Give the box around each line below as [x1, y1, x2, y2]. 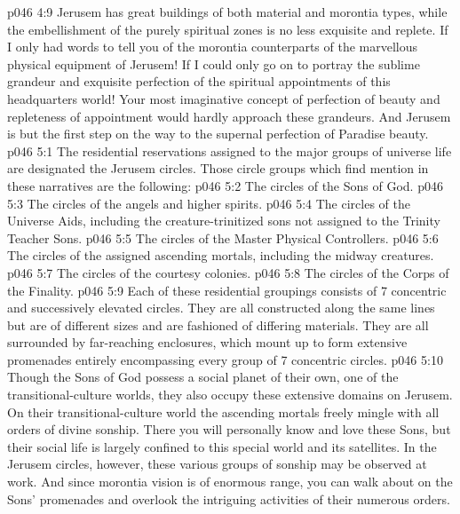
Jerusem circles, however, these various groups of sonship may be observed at [7, 455, 427, 473]
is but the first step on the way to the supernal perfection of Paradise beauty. [7, 124, 429, 143]
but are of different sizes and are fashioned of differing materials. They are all [7, 315, 429, 334]
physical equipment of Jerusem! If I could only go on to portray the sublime [7, 54, 420, 73]
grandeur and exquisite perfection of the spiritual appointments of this [7, 72, 391, 91]
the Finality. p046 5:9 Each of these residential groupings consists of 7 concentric [7, 281, 447, 299]
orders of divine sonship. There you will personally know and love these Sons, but [7, 420, 451, 439]
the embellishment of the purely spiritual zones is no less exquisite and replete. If [7, 20, 448, 38]
